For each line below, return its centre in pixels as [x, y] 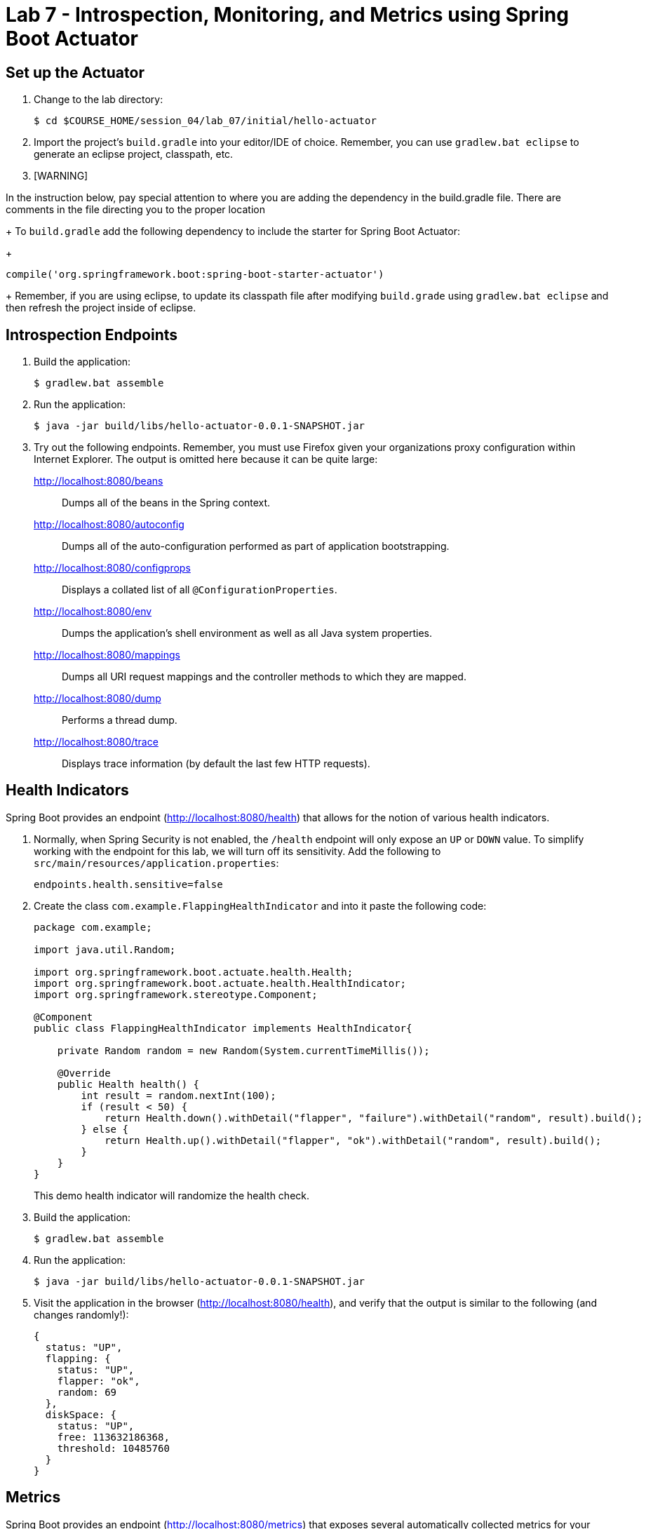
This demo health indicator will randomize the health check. [172, 1195]
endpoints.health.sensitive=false [128, 884]
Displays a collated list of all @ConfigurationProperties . [200, 590]
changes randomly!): [81, 1314]
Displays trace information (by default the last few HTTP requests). [216, 764]
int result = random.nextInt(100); [179, 1095]
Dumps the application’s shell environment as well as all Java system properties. [247, 633]
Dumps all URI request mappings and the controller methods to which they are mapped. [264, 677]
